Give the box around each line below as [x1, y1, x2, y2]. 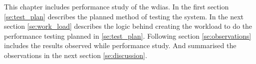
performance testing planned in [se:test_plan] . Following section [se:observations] [4, 30, 252, 41]
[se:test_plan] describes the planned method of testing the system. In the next [4, 11, 244, 21]
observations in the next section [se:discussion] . [4, 50, 147, 60]
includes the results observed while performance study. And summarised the [4, 40, 237, 51]
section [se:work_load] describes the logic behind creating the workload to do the [4, 21, 253, 31]
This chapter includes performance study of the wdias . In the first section [4, 1, 229, 11]
